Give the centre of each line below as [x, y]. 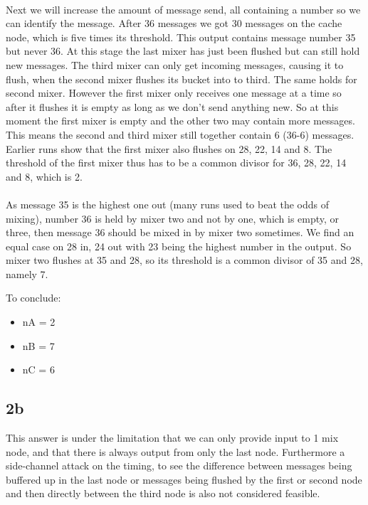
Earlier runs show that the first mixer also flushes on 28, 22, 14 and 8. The [169, 148]
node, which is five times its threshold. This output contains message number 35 [181, 37]
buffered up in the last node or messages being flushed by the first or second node [184, 479]
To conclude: [33, 298]
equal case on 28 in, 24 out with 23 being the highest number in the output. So [179, 246]
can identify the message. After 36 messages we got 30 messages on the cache [174, 23]
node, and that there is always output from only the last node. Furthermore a [175, 451]
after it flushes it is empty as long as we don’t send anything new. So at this [172, 106]
